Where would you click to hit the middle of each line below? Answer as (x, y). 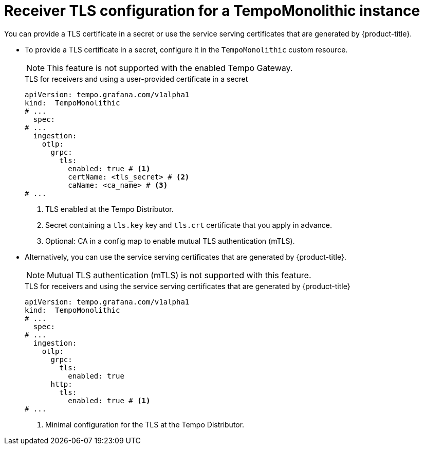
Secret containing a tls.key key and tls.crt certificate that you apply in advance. (189, 225)
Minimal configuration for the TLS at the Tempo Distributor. (145, 424)
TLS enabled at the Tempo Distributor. (109, 209)
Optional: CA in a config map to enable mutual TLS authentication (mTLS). (170, 241)
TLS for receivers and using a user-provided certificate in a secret (136, 79)
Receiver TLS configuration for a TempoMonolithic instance (212, 11)
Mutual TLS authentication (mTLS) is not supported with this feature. (179, 275)
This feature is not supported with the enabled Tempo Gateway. (170, 68)
